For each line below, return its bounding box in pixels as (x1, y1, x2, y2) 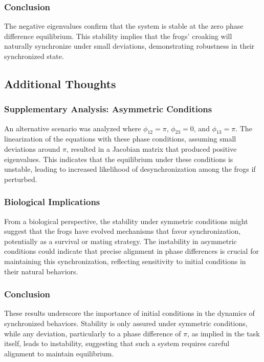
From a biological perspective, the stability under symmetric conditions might (4, 215, 248, 226)
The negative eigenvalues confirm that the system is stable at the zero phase (4, 21, 244, 31)
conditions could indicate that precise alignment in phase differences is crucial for (4, 246, 259, 256)
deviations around (4, 143, 60, 154)
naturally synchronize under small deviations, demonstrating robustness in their (4, 41, 255, 51)
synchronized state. (4, 51, 64, 61)
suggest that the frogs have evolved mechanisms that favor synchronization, (4, 226, 241, 236)
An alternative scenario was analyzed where (4, 123, 141, 133)
